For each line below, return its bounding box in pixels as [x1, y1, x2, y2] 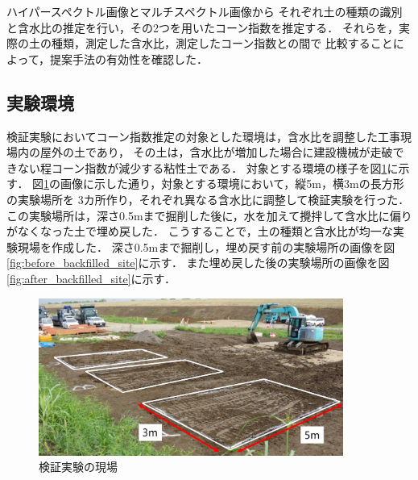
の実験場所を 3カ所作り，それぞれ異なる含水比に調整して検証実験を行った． [6, 190, 410, 207]
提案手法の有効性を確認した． [49, 50, 208, 67]
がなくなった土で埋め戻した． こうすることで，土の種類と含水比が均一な [6, 223, 393, 240]
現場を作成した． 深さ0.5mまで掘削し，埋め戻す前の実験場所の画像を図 [17, 238, 395, 255]
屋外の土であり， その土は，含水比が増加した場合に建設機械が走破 [39, 144, 393, 161]
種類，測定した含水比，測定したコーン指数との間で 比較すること [51, 35, 393, 52]
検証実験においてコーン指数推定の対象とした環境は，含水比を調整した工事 [6, 127, 400, 144]
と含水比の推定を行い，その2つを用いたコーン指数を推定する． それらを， [6, 19, 399, 35]
